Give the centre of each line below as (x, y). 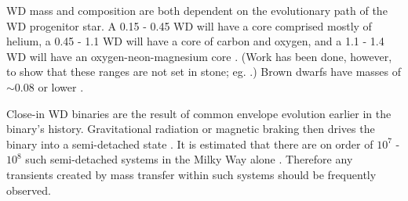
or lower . (61, 86)
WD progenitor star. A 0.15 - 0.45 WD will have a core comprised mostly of (189, 25)
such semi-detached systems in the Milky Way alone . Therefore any (189, 159)
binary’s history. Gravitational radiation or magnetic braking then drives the (191, 129)
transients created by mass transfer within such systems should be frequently (191, 174)
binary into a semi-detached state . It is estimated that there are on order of (190, 144)
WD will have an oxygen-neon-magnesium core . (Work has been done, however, (199, 56)
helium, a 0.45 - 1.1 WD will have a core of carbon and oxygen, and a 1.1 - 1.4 (195, 41)
